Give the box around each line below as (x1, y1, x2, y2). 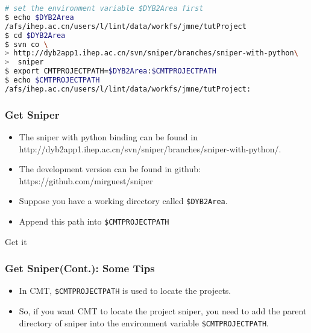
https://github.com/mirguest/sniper (19, 174, 153, 187)
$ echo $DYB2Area (5, 13, 74, 22)
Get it (5, 235, 27, 247)
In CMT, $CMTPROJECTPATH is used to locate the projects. (19, 284, 231, 297)
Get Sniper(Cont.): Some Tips (5, 261, 155, 276)
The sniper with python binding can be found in (19, 130, 198, 143)
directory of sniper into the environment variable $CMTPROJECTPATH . (19, 316, 269, 329)
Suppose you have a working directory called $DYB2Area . (19, 195, 228, 207)
